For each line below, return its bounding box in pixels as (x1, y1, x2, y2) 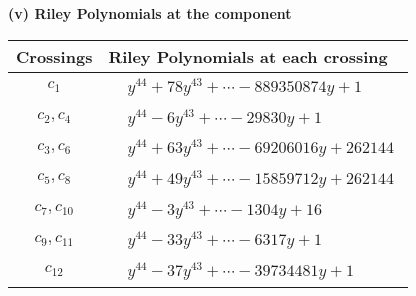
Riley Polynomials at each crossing (108, 44, 388, 68)
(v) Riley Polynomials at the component (8, 3, 292, 23)
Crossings (16, 44, 93, 68)
